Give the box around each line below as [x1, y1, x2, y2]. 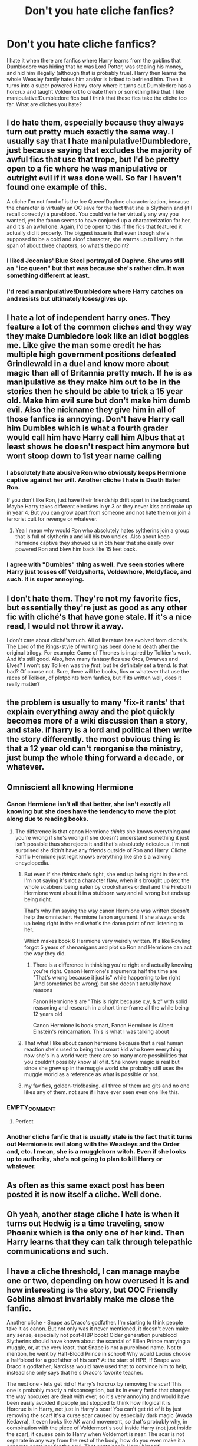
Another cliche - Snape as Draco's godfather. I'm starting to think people [6, 1319, 183, 1326]
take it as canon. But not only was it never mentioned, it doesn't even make [6, 1325, 189, 1332]
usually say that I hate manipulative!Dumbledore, [6, 136, 191, 146]
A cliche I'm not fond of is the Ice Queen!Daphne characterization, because [6, 198, 190, 205]
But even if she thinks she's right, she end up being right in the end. [24, 871, 189, 878]
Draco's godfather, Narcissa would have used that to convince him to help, [6, 1363, 188, 1370]
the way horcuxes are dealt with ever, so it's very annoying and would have [6, 1393, 190, 1400]
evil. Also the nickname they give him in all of [6, 405, 176, 415]
